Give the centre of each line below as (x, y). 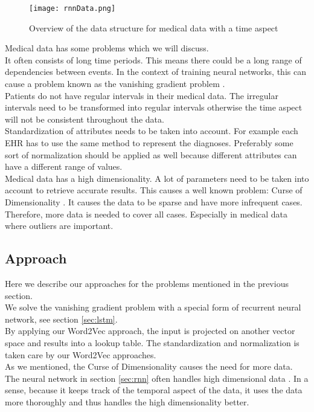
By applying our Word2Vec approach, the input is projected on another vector (150, 331)
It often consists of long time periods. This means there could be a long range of (153, 60)
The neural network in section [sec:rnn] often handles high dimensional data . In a (157, 378)
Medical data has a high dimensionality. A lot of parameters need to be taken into (157, 178)
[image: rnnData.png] (72, 8)
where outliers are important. (59, 226)
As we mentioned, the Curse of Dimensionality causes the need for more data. (149, 366)
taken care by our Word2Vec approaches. (81, 354)
